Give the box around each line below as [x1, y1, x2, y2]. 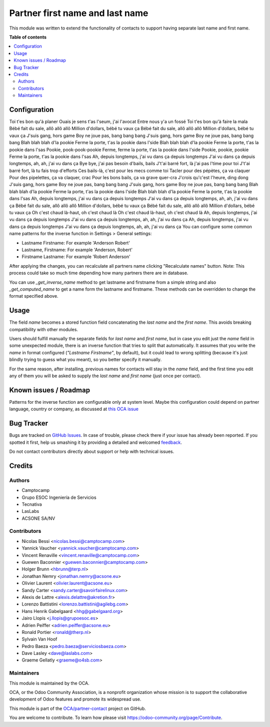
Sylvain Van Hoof [21, 636, 57, 642]
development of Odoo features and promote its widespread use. [9, 696, 141, 702]
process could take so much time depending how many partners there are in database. [9, 270, 188, 276]
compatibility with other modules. [9, 326, 78, 332]
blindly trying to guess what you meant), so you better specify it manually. [9, 357, 162, 363]
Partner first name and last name [9, 8, 148, 19]
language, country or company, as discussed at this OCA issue [9, 406, 139, 412]
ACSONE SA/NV [21, 515, 55, 521]
